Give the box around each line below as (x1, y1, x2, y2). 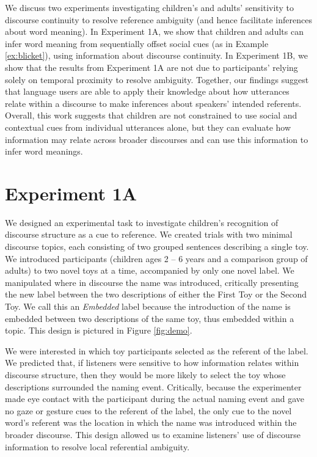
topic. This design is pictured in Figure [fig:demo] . (5, 324, 192, 337)
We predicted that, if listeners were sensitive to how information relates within (5, 356, 299, 369)
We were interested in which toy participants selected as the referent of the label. (5, 344, 308, 357)
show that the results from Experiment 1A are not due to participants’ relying (5, 60, 298, 73)
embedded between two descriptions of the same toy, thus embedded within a (5, 312, 294, 324)
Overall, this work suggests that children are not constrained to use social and (5, 109, 297, 122)
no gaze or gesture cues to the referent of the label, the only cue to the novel (5, 404, 292, 417)
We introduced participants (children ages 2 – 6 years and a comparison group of (5, 252, 308, 265)
